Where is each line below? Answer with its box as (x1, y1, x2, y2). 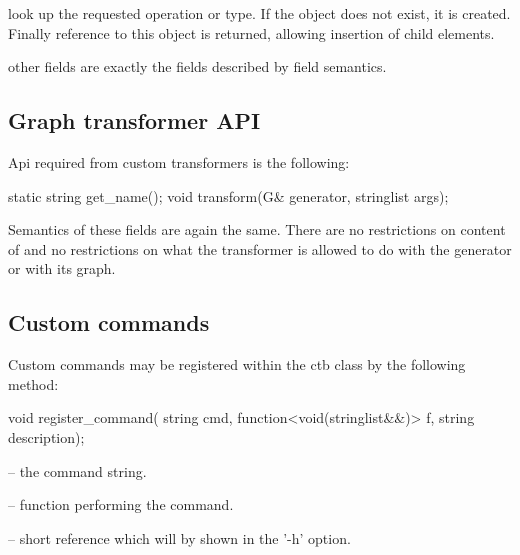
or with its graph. (8, 258, 116, 279)
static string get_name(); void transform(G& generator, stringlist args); (8, 185, 449, 206)
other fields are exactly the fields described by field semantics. (8, 56, 387, 77)
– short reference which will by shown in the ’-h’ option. (8, 527, 351, 548)
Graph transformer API (8, 105, 261, 136)
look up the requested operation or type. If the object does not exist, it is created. (8, 3, 511, 23)
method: (8, 373, 59, 394)
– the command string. (8, 460, 147, 481)
